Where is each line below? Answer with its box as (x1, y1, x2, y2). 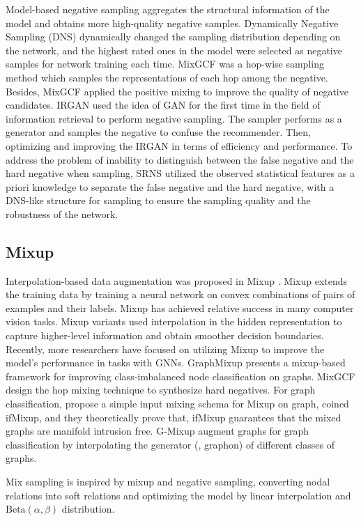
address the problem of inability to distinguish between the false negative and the (6, 152, 354, 166)
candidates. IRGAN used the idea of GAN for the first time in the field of (6, 98, 321, 112)
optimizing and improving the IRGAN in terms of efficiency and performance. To (6, 138, 353, 153)
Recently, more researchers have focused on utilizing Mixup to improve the (6, 341, 325, 356)
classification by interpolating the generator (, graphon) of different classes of (6, 437, 335, 451)
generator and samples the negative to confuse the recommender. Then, (6, 125, 311, 139)
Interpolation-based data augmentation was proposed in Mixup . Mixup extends (6, 273, 348, 288)
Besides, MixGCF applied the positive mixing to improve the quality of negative (6, 84, 348, 98)
